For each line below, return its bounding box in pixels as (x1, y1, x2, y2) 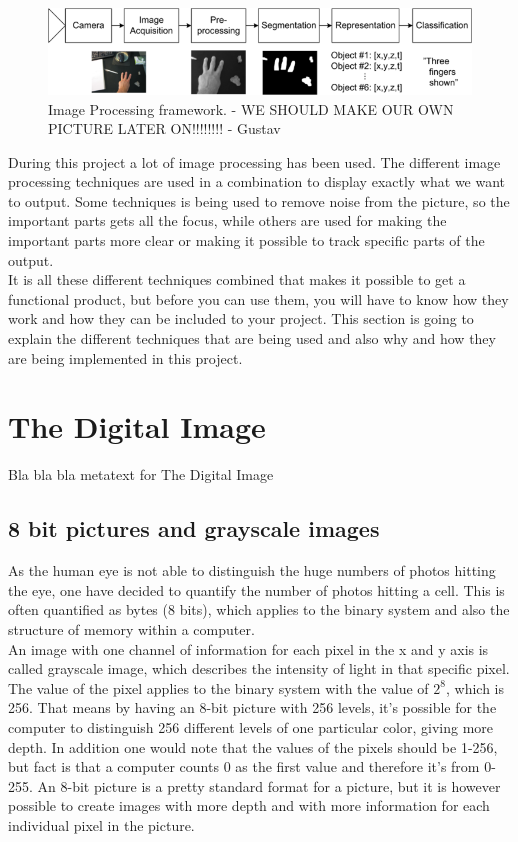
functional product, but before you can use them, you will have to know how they (8, 288, 509, 309)
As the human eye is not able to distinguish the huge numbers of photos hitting (8, 560, 496, 581)
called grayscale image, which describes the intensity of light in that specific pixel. (8, 658, 510, 679)
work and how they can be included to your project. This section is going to (8, 308, 474, 329)
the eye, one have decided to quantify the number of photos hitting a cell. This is (8, 579, 505, 600)
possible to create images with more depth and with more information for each (8, 795, 490, 816)
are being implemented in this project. (8, 347, 243, 368)
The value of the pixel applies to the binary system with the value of (8, 677, 429, 698)
